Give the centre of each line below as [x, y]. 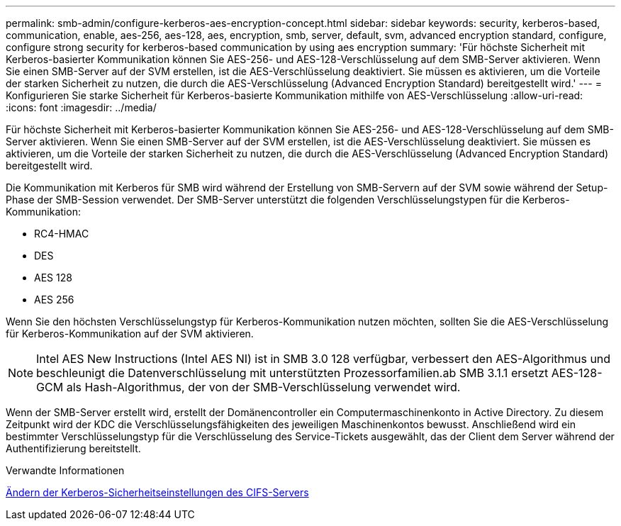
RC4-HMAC [62, 234]
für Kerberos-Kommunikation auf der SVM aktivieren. [130, 334]
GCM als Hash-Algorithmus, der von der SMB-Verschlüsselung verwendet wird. [248, 387]
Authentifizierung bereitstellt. [73, 448]
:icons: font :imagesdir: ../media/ [81, 107]
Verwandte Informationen [65, 470]
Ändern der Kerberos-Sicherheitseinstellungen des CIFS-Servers [157, 492]
